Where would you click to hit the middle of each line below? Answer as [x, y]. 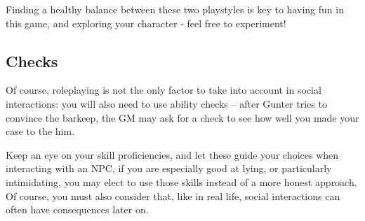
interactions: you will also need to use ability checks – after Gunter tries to [166, 103]
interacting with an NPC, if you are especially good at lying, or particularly [169, 168]
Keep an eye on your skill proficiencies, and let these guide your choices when [172, 154]
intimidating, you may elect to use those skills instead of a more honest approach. [181, 181]
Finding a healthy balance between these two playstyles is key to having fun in [175, 9]
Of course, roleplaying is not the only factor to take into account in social [164, 90]
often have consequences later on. [77, 209]
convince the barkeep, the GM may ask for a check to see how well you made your [182, 117]
